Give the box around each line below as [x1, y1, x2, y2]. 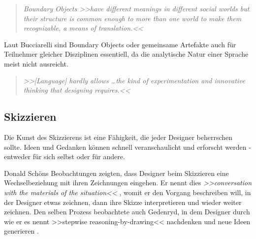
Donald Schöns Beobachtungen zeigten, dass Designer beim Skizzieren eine [4, 168, 229, 178]
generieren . [4, 226, 39, 236]
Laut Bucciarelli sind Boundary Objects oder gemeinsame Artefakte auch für [4, 39, 236, 49]
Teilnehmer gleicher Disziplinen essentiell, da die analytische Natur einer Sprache [4, 49, 249, 59]
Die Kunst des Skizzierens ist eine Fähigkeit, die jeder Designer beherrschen [4, 132, 233, 142]
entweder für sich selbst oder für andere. [4, 151, 125, 162]
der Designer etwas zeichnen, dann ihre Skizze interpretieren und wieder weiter [4, 197, 242, 207]
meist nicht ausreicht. [4, 58, 68, 68]
